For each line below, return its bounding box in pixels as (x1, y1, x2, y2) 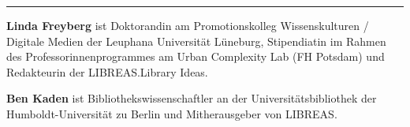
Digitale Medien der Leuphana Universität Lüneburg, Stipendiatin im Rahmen (6, 32, 386, 49)
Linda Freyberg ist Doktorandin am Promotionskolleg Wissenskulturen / (6, 17, 369, 33)
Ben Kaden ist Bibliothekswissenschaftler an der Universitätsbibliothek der (6, 90, 377, 106)
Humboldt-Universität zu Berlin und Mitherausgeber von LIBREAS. (6, 105, 337, 121)
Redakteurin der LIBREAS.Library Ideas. (6, 63, 208, 80)
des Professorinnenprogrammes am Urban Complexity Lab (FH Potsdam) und (6, 48, 385, 65)
